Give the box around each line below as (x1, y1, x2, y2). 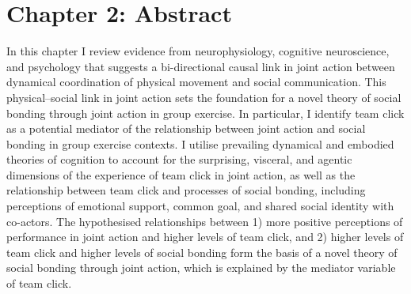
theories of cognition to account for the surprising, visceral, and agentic (6, 151, 352, 168)
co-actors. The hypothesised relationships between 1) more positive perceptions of (6, 213, 403, 229)
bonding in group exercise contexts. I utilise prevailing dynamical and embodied (6, 135, 394, 152)
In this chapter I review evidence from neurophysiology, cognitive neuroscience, (6, 43, 390, 59)
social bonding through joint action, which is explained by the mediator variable (6, 259, 396, 276)
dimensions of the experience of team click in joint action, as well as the (6, 166, 356, 183)
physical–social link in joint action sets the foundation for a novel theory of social (6, 89, 401, 105)
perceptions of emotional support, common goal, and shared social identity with (6, 198, 394, 214)
